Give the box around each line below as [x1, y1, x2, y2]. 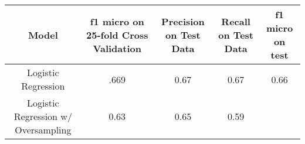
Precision [161, 14, 205, 28]
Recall [221, 14, 250, 28]
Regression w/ [13, 109, 72, 123]
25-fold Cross [86, 28, 148, 42]
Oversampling [15, 123, 72, 136]
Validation [93, 41, 141, 55]
